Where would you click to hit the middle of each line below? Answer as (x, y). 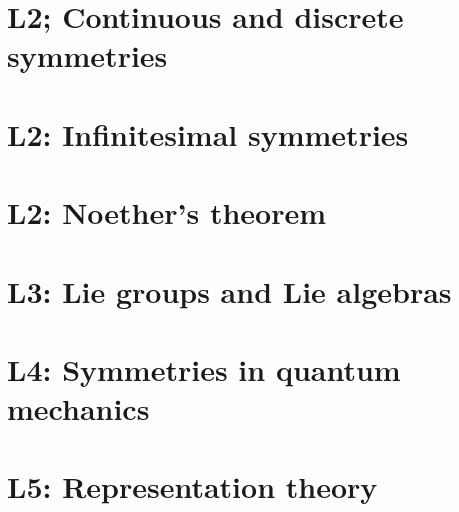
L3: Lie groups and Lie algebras (229, 290)
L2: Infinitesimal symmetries (208, 133)
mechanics (78, 408)
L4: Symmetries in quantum (204, 368)
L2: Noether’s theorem (167, 212)
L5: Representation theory (192, 486)
